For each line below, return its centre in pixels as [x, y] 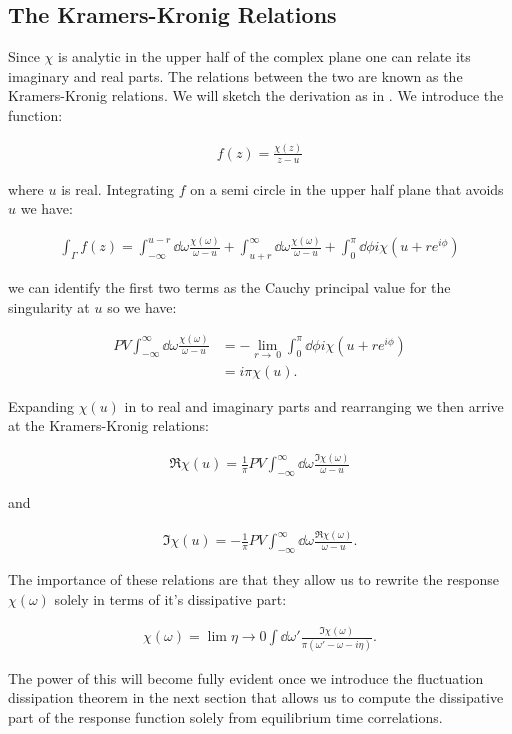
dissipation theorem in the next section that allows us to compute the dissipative [256, 697]
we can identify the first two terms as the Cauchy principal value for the [229, 287]
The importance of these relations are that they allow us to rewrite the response [253, 578]
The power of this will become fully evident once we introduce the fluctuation [246, 677]
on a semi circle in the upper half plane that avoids [347, 188]
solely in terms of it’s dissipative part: [170, 598]
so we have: [142, 306]
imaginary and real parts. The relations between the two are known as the [235, 75]
